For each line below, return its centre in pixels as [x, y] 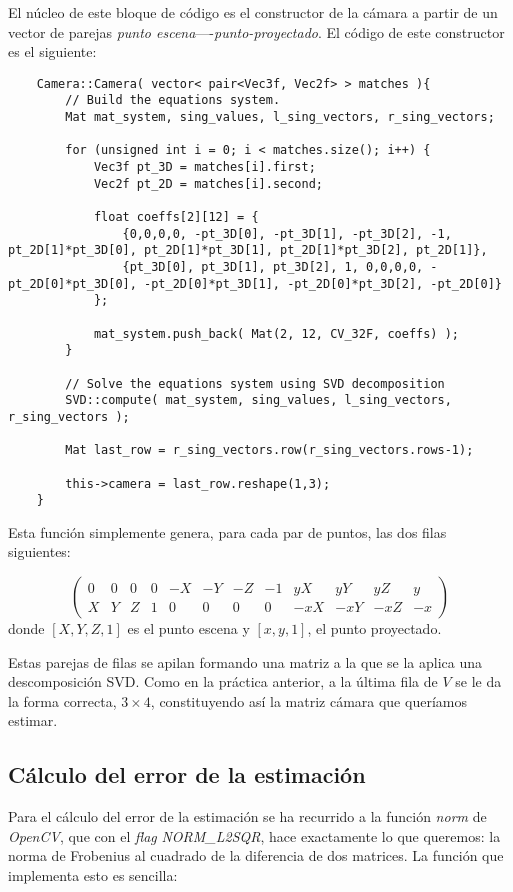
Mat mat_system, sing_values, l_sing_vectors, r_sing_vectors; [280, 117]
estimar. [33, 720]
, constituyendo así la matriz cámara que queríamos [308, 700]
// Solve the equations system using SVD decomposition [255, 383]
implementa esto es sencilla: [93, 874]
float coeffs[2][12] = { [176, 217]
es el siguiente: [52, 51]
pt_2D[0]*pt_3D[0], [72, 283]
